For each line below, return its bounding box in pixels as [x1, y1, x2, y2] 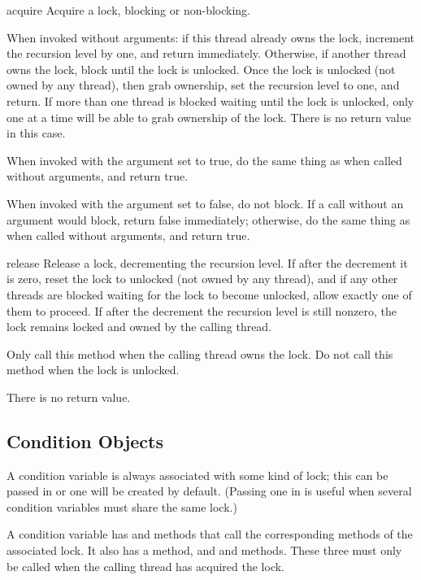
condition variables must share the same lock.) [7, 498, 237, 515]
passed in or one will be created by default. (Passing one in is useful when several [7, 482, 412, 499]
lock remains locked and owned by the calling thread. [7, 318, 272, 335]
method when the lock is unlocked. [7, 361, 180, 378]
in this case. [7, 124, 66, 142]
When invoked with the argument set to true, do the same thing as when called [7, 151, 402, 168]
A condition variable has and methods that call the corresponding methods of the [7, 525, 413, 543]
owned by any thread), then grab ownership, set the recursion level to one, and [7, 76, 400, 94]
